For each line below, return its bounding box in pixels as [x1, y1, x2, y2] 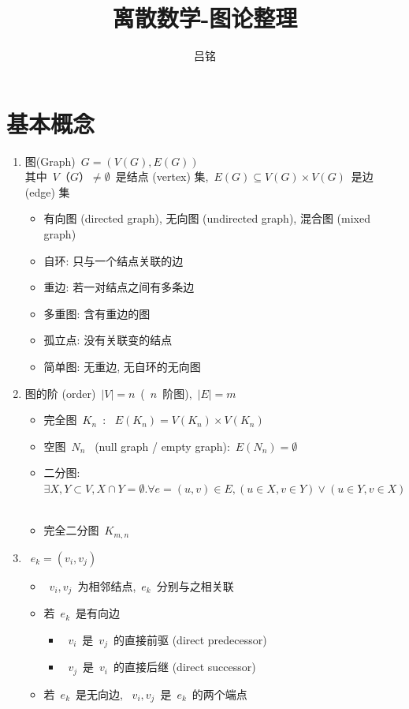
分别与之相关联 [156, 577, 234, 594]
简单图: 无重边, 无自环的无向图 [43, 358, 201, 374]
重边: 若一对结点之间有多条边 [43, 279, 195, 295]
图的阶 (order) [24, 385, 96, 401]
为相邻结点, [77, 577, 136, 594]
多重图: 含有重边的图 [43, 305, 151, 321]
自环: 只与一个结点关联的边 [43, 252, 184, 268]
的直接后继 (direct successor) [113, 658, 256, 675]
